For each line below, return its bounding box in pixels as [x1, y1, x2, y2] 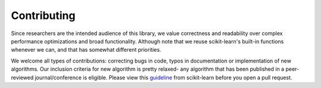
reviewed [11, 74, 34, 81]
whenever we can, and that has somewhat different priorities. [11, 46, 162, 54]
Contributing [11, 9, 75, 22]
